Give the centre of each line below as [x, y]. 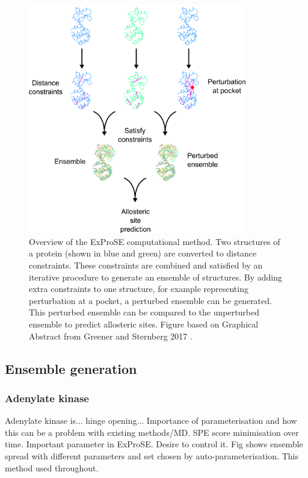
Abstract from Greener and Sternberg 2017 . [111, 336]
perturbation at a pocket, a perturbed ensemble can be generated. [150, 300]
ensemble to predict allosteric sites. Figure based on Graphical [144, 324]
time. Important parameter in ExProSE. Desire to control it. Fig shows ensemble [154, 444]
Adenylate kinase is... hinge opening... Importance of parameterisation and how [151, 421]
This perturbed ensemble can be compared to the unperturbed [144, 312]
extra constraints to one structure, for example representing [139, 289]
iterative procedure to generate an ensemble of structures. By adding [156, 277]
